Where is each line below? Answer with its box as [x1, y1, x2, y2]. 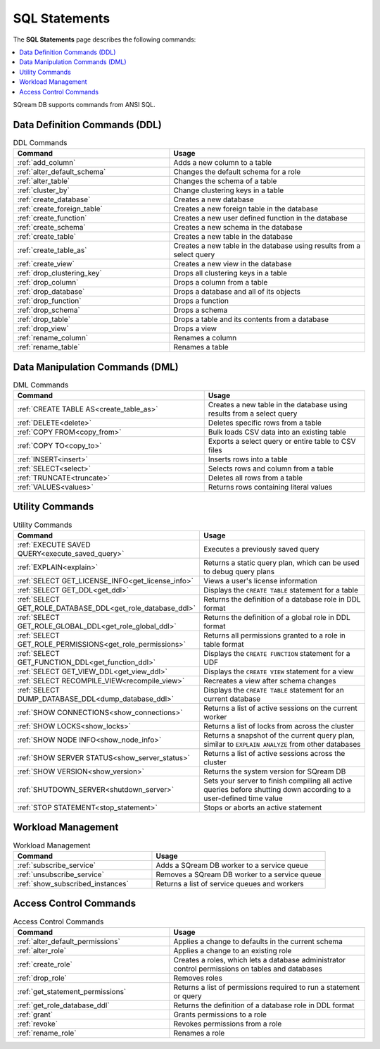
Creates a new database [173, 194, 255, 204]
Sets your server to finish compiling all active [203, 776, 353, 786]
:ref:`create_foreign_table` [17, 204, 103, 214]
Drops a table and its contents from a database [173, 314, 329, 324]
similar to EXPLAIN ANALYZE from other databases [203, 739, 361, 749]
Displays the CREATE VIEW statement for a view [203, 666, 355, 676]
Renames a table [173, 342, 229, 352]
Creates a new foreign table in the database [173, 204, 319, 214]
